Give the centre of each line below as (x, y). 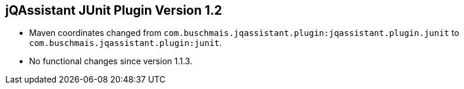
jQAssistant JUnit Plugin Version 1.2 (114, 10)
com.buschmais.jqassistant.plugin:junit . (126, 43)
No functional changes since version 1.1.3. (111, 61)
